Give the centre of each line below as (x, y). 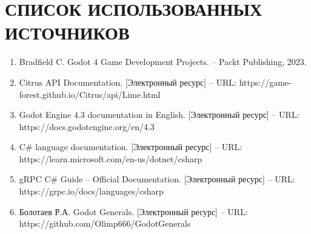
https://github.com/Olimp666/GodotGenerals (105, 223)
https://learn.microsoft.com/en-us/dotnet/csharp (111, 158)
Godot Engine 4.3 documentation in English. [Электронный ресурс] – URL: (159, 115)
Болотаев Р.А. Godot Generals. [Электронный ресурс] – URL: (133, 211)
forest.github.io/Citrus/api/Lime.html (90, 94)
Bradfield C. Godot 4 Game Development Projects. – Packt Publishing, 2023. (163, 62)
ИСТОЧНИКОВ (67, 33)
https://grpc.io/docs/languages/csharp (91, 191)
